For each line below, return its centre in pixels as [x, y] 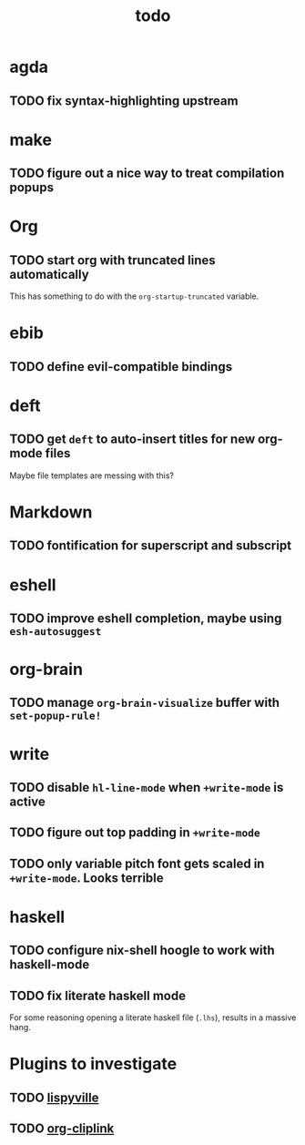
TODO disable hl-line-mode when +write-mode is [147, 787]
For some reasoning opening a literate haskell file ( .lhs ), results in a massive [153, 1017]
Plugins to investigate [93, 1064]
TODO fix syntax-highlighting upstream [124, 101]
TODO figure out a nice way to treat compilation [147, 174]
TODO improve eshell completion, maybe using [146, 618]
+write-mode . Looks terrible [86, 878]
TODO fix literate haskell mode [98, 995]
